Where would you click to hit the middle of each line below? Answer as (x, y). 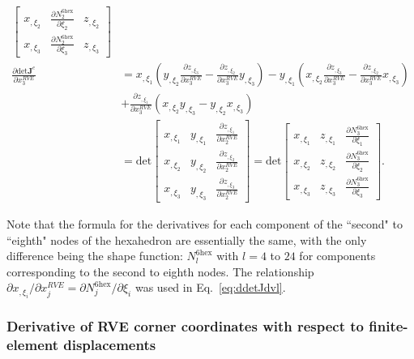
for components (337, 256)
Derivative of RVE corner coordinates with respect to (186, 325)
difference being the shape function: (95, 256)
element (32, 344)
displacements (110, 344)
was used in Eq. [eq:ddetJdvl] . (210, 287)
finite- (388, 325)
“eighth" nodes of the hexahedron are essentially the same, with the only (187, 239)
